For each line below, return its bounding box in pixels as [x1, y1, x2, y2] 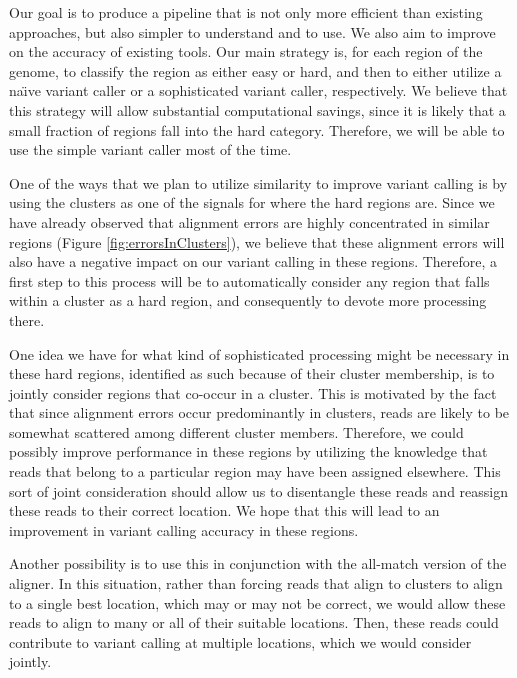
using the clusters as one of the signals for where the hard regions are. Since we [9, 192, 495, 213]
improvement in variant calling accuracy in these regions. [9, 519, 359, 540]
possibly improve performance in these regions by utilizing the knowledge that [9, 441, 488, 462]
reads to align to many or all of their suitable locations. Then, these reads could [9, 612, 499, 633]
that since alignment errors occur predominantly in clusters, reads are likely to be [9, 402, 510, 423]
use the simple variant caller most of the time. [9, 139, 292, 160]
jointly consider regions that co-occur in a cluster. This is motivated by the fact [9, 382, 497, 403]
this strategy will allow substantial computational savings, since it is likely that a [9, 99, 506, 120]
